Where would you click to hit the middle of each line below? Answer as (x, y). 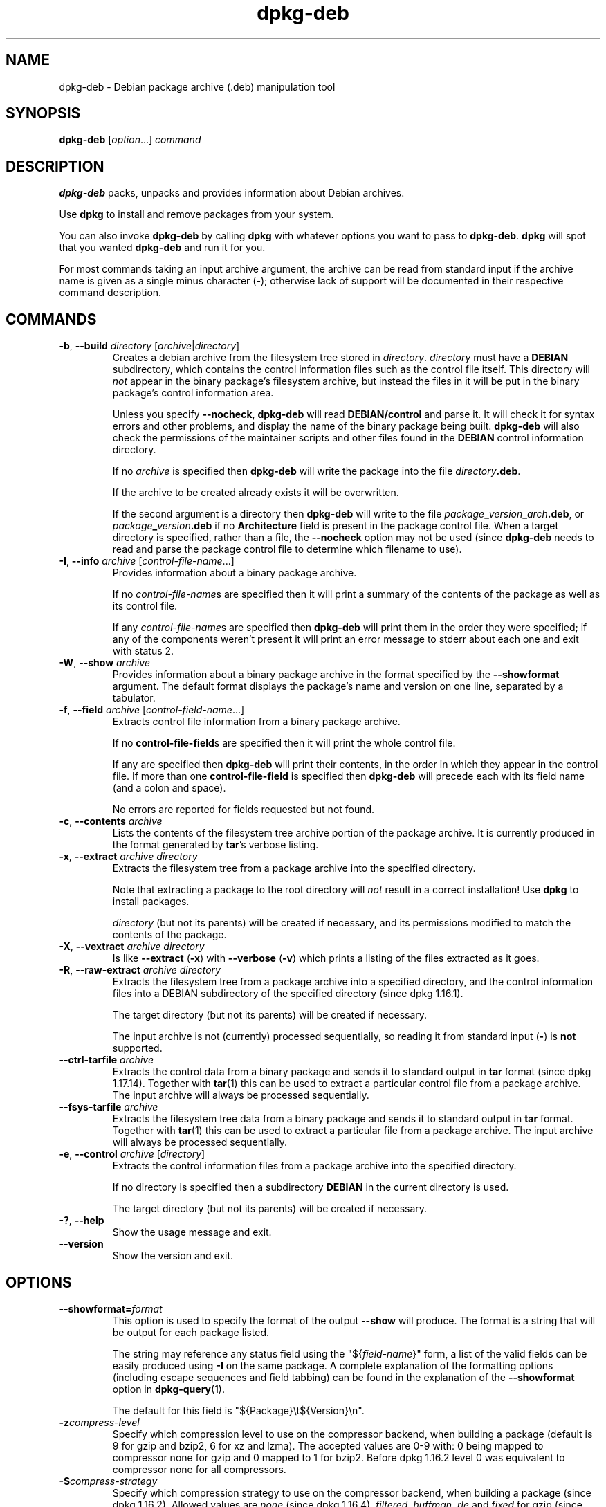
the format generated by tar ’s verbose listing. (215, 845)
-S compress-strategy (108, 1481)
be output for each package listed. (191, 1332)
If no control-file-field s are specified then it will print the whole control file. (284, 743)
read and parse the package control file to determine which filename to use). (287, 549)
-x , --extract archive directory (128, 857)
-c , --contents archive (111, 821)
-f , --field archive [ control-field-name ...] (152, 710)
